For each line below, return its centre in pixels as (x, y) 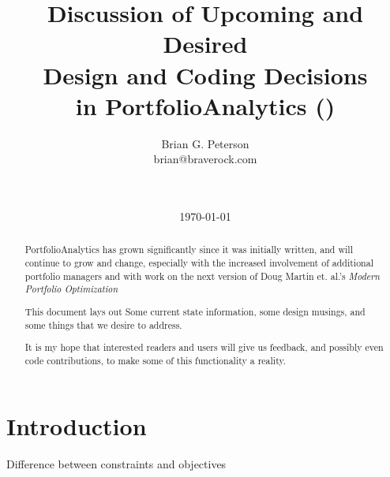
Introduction (77, 426)
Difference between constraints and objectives (116, 464)
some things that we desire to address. (103, 324)
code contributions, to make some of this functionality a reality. (156, 360)
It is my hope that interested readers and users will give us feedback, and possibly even (204, 347)
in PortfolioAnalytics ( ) (205, 105)
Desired (205, 44)
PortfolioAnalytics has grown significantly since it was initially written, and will (189, 250)
